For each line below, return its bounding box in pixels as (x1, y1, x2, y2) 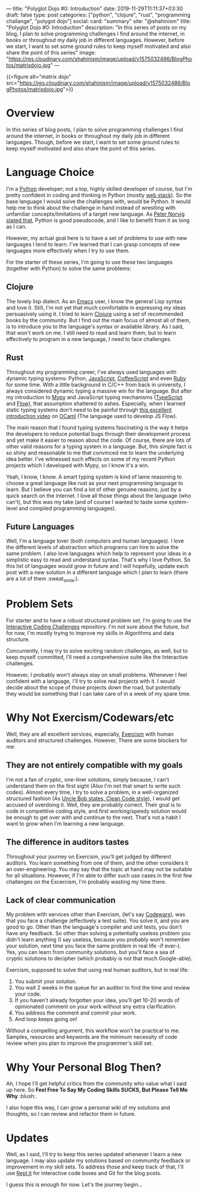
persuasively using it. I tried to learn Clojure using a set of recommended (6, 310, 183, 317)
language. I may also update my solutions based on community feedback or (6, 1157, 191, 1164)
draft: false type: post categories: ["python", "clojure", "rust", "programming (6, 11, 191, 18)
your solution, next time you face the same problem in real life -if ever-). (6, 942, 181, 949)
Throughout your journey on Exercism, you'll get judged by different (6, 853, 171, 860)
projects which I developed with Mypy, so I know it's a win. (6, 461, 150, 468)
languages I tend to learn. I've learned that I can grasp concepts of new (6, 240, 180, 248)
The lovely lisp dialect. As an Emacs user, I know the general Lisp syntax (6, 297, 183, 304)
